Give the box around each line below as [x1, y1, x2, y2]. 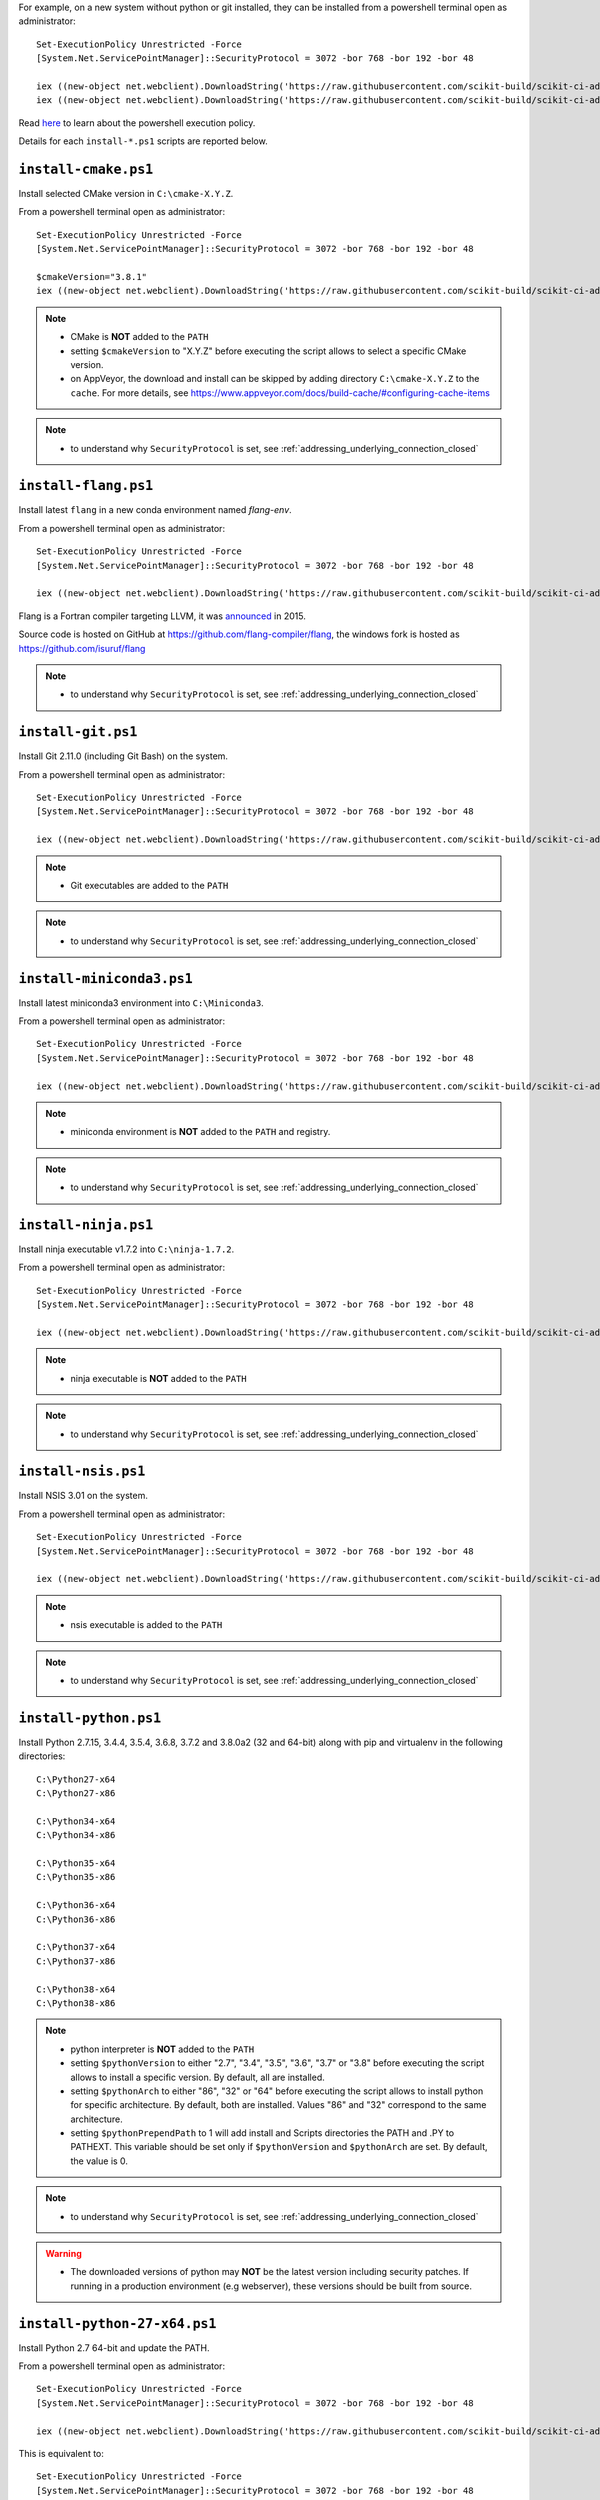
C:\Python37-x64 [36, 1941, 116, 1953]
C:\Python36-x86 [36, 1913, 116, 1925]
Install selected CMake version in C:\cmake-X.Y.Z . [18, 188, 234, 200]
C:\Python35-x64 [36, 1858, 116, 1869]
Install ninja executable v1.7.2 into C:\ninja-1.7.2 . [18, 1243, 235, 1255]
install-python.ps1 [18, 1710, 162, 1726]
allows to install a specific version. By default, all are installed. [70, 2071, 325, 2083]
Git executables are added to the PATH [70, 879, 229, 891]
